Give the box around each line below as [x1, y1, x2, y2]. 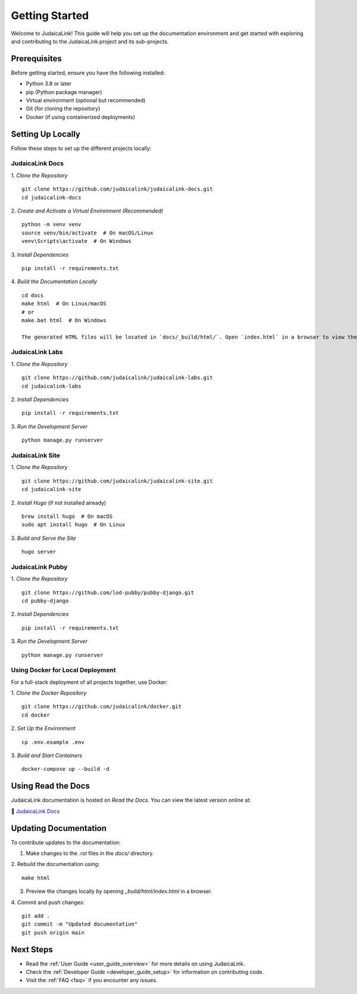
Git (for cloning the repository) [26, 105, 101, 112]
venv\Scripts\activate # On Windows [21, 238, 132, 245]
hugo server [21, 548, 57, 555]
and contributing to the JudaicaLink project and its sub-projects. [11, 37, 169, 45]
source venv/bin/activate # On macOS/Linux [21, 229, 154, 236]
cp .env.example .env [21, 739, 84, 745]
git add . [21, 912, 50, 919]
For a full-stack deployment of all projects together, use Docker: [11, 679, 168, 686]
